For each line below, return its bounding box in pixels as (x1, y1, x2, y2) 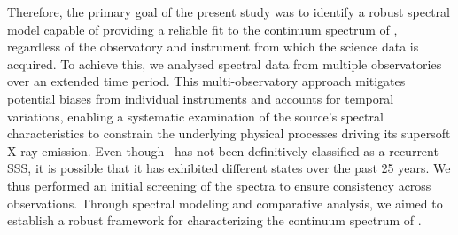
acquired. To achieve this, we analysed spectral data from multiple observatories (7, 54, 442, 73)
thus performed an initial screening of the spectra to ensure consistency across (7, 176, 431, 194)
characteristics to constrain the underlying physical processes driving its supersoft (7, 124, 451, 143)
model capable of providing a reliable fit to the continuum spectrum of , (7, 20, 398, 38)
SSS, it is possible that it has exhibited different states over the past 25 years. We (7, 159, 451, 177)
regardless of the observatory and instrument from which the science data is (7, 37, 419, 56)
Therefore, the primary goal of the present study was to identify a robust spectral (7, 3, 450, 20)
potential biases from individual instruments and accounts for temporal (7, 89, 394, 107)
